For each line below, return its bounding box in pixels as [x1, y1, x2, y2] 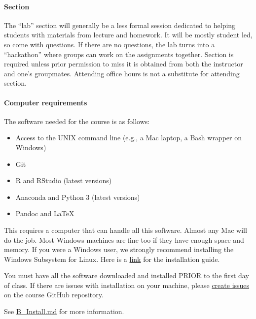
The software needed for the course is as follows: [4, 116, 150, 126]
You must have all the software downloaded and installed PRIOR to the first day [4, 270, 249, 281]
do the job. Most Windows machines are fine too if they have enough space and [4, 234, 244, 245]
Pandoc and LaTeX [15, 208, 74, 219]
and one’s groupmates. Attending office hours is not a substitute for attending [4, 68, 240, 78]
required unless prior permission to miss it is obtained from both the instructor [4, 59, 243, 69]
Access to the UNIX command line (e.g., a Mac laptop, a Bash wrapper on [15, 132, 242, 143]
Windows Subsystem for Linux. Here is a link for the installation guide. [4, 254, 220, 264]
